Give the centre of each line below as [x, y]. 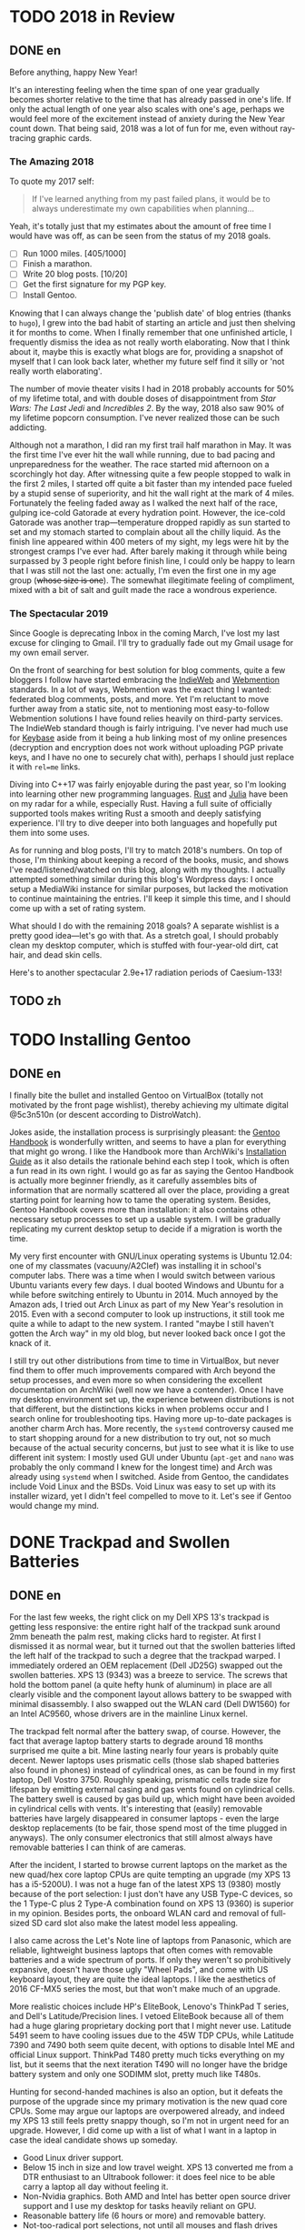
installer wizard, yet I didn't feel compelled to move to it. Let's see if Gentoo [151, 1496]
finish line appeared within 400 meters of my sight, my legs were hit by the [149, 541]
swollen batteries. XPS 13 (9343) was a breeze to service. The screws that [148, 1675]
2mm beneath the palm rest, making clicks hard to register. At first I [135, 1637]
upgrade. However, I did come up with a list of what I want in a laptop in [143, 2131]
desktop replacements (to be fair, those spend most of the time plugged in [148, 1828]
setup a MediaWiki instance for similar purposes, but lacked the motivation [149, 889]
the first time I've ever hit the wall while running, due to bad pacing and [142, 454]
